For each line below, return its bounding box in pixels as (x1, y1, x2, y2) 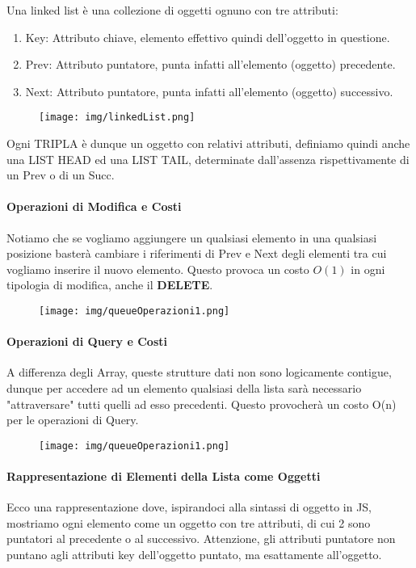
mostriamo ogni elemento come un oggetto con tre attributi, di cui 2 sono (6, 514, 371, 531)
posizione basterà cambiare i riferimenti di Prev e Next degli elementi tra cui (6, 245, 387, 262)
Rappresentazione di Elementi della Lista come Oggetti (6, 468, 321, 485)
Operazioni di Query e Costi (6, 333, 167, 350)
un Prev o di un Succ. (6, 166, 115, 183)
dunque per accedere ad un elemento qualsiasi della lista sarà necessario (6, 380, 362, 397)
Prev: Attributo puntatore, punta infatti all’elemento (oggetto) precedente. (25, 56, 396, 73)
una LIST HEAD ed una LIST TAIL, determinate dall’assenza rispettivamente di (6, 150, 410, 167)
